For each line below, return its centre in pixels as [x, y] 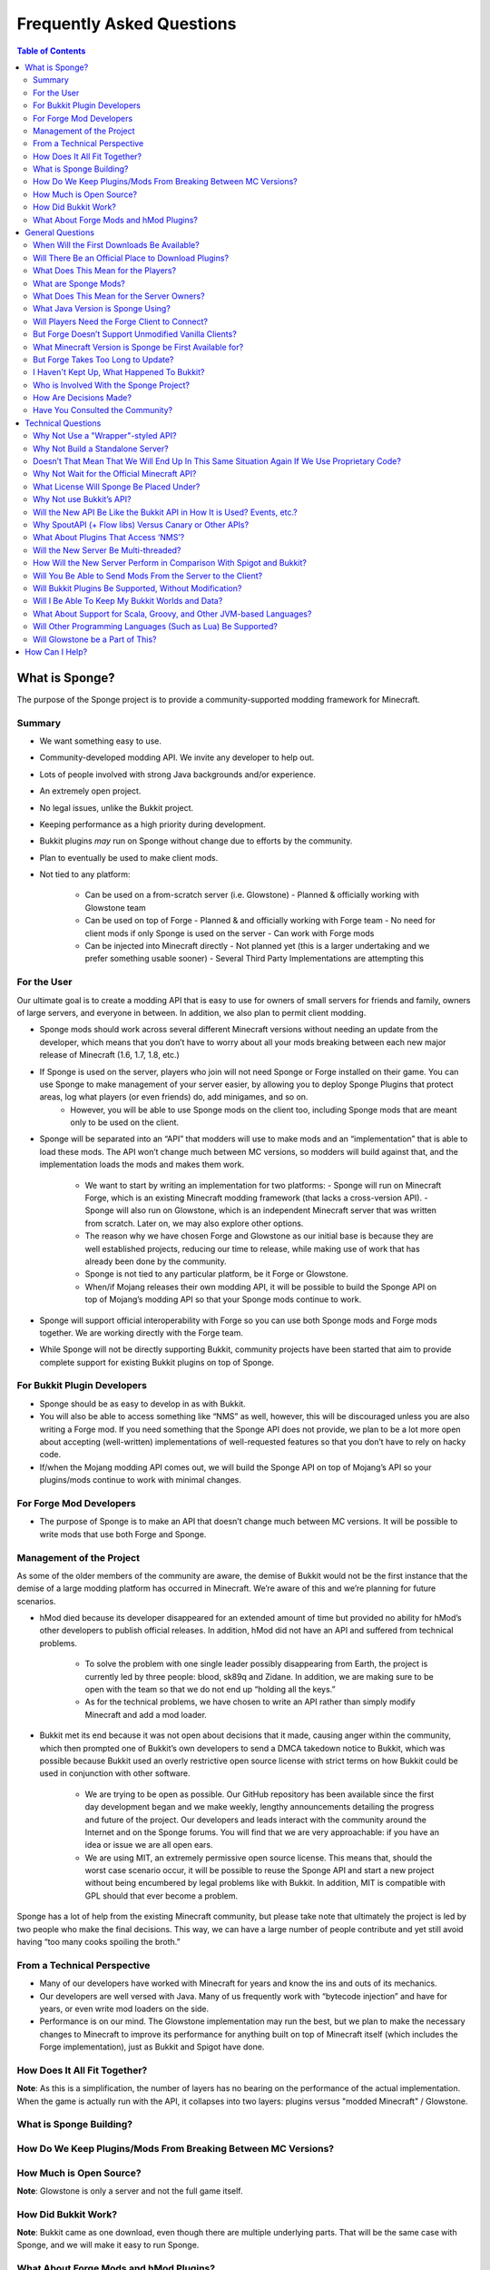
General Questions [60, 232]
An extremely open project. [90, 791]
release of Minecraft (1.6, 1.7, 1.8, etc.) [110, 1055]
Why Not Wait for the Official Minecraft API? [115, 474]
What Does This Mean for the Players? [105, 271]
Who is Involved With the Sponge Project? [112, 385]
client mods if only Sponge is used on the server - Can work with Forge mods [230, 933]
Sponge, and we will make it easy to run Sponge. [108, 2245]
